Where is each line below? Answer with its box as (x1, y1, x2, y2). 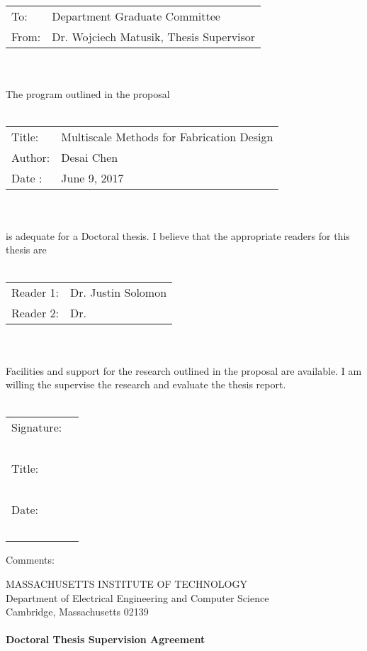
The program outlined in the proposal (6, 87, 170, 102)
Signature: (11, 419, 62, 436)
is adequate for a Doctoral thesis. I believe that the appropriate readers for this (6, 228, 350, 243)
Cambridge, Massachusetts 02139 (6, 604, 149, 619)
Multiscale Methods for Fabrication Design (61, 128, 273, 146)
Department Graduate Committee (52, 8, 220, 24)
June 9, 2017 (61, 170, 124, 187)
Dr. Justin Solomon (69, 284, 167, 301)
